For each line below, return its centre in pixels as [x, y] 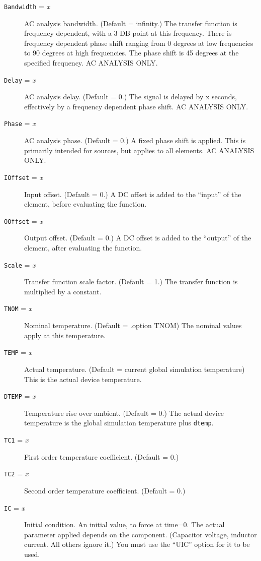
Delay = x [20, 79]
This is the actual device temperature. [83, 379]
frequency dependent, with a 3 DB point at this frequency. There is [128, 33]
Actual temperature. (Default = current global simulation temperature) [135, 369]
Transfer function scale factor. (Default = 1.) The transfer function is [131, 282]
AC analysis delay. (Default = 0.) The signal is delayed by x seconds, [130, 97]
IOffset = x [23, 177]
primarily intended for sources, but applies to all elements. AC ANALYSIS [139, 150]
